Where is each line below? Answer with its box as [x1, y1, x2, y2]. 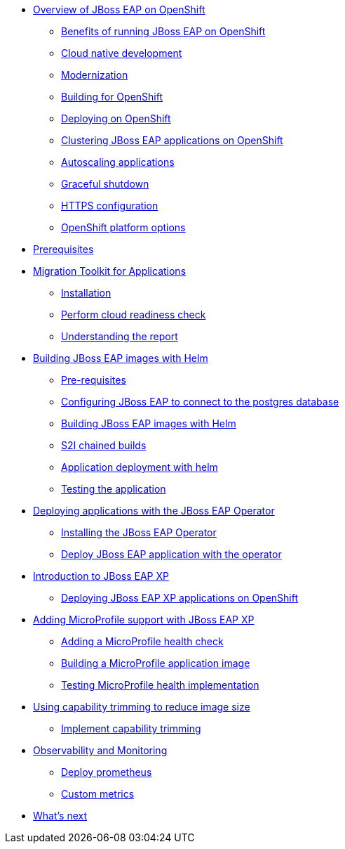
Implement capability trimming [61, 722, 201, 734]
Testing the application [61, 483, 166, 495]
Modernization [61, 69, 128, 81]
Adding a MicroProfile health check [61, 635, 224, 647]
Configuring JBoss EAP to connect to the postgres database [61, 396, 339, 408]
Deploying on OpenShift [61, 112, 171, 124]
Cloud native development [61, 47, 182, 59]
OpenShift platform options [61, 221, 186, 233]
